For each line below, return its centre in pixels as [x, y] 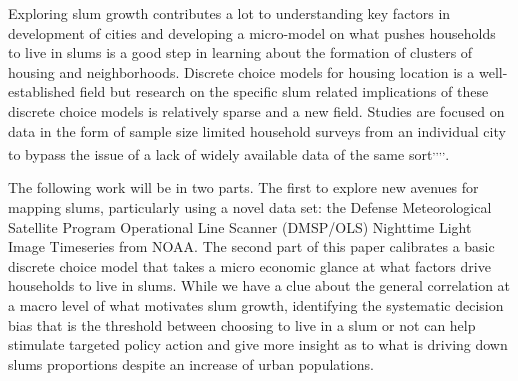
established [42, 91]
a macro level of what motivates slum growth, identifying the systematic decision [256, 304]
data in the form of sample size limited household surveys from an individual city [257, 130]
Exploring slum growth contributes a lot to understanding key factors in [229, 13]
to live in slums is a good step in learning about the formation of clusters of [240, 52]
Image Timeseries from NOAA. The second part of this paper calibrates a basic [251, 246]
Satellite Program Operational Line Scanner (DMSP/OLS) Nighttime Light [240, 226]
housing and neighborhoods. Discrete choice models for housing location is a [241, 71]
